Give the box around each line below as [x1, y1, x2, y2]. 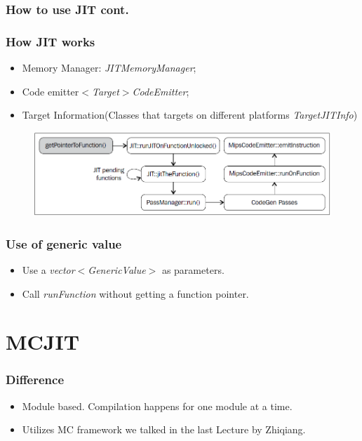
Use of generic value [6, 235, 122, 252]
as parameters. [161, 262, 224, 277]
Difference [6, 371, 65, 388]
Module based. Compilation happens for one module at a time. [22, 398, 293, 413]
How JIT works [6, 32, 95, 50]
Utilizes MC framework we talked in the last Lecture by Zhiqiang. [22, 422, 306, 437]
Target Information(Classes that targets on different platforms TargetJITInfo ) [22, 107, 358, 122]
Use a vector [22, 262, 75, 277]
